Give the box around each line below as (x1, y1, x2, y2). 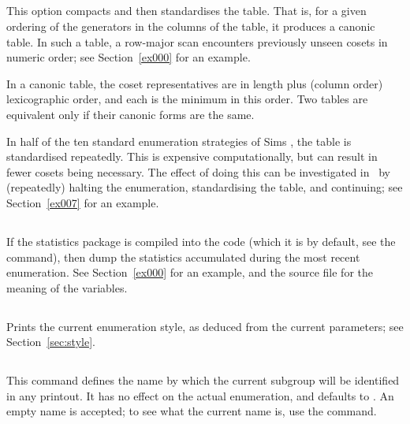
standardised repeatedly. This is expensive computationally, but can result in (6, 148, 378, 165)
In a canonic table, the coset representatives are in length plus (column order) (6, 75, 383, 91)
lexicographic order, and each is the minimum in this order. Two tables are (6, 91, 368, 107)
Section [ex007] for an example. (6, 194, 159, 210)
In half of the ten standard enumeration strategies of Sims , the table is (6, 132, 352, 149)
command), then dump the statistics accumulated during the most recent (6, 248, 360, 265)
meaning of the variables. (6, 279, 128, 296)
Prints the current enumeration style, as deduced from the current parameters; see (6, 318, 404, 334)
